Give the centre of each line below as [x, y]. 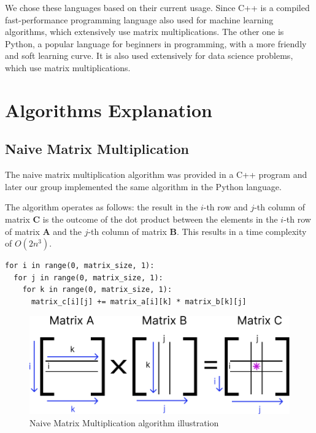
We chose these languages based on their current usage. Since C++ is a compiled [157, 7]
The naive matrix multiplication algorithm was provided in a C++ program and [156, 174]
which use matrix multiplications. [68, 67]
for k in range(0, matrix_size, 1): [97, 290]
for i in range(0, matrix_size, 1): [80, 266]
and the [67, 231]
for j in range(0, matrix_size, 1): [88, 278]
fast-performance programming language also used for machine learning [139, 19]
